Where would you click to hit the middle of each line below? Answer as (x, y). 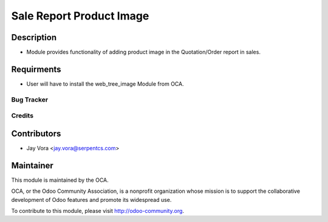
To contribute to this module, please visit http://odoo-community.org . (98, 211)
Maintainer (32, 165)
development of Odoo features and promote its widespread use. (91, 199)
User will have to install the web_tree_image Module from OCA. (105, 84)
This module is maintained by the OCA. (60, 180)
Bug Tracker (30, 99)
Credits (22, 116)
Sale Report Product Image (80, 16)
